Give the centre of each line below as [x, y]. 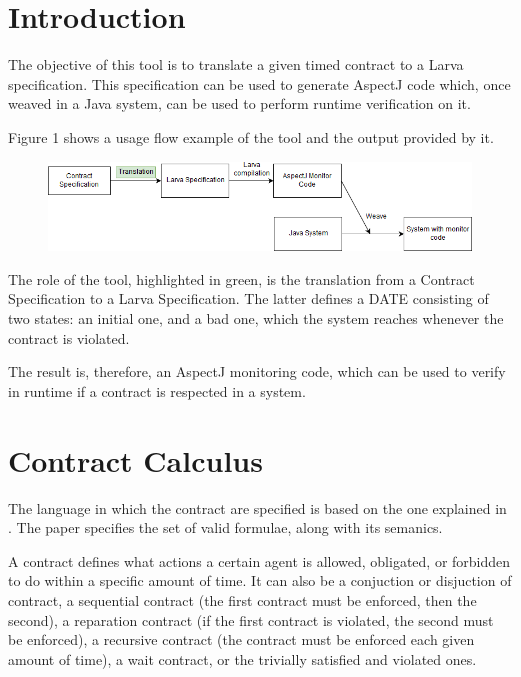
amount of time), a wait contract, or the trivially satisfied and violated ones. [242, 658]
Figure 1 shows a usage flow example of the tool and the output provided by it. [251, 136]
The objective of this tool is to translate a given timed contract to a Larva [236, 64]
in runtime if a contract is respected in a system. [157, 390]
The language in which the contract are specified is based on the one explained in [257, 507]
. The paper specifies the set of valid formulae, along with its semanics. [225, 527]
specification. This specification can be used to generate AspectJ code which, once [259, 83]
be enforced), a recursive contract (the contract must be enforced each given [241, 639]
